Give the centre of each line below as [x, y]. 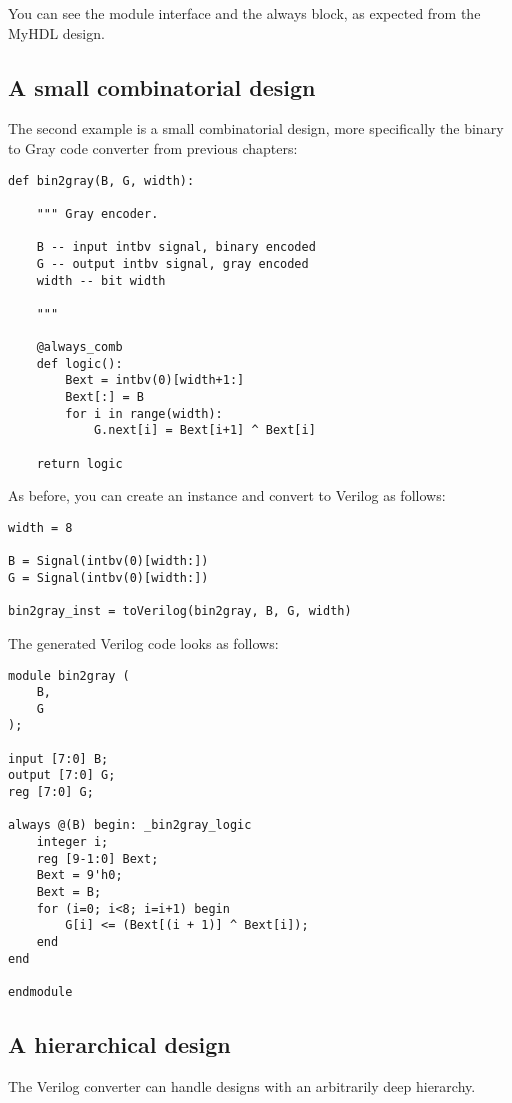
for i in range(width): [144, 413]
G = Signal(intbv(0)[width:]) [108, 577]
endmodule [40, 991]
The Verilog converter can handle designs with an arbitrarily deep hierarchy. [242, 1085]
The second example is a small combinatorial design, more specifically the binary [256, 128]
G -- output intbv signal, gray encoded [172, 263]
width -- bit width [101, 280]
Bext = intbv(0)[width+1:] [155, 380]
